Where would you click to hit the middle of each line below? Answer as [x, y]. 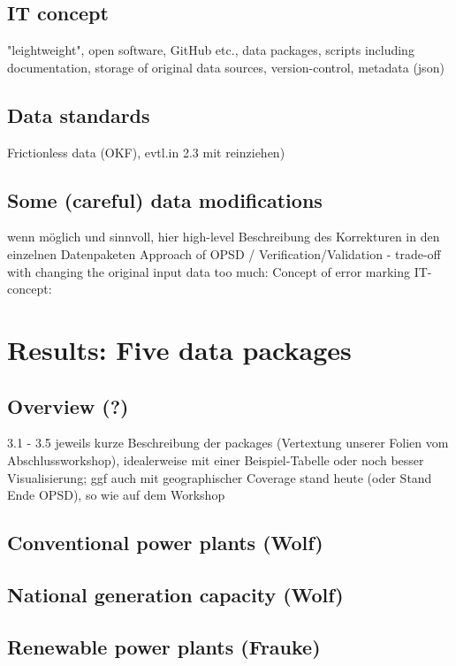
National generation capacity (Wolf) [175, 594]
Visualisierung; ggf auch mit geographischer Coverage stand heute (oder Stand [220, 477]
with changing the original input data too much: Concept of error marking [209, 271]
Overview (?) [68, 406]
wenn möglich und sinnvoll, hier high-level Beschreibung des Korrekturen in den [224, 237]
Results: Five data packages [179, 349]
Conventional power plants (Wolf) [165, 543]
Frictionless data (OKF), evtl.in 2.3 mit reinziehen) [146, 152]
